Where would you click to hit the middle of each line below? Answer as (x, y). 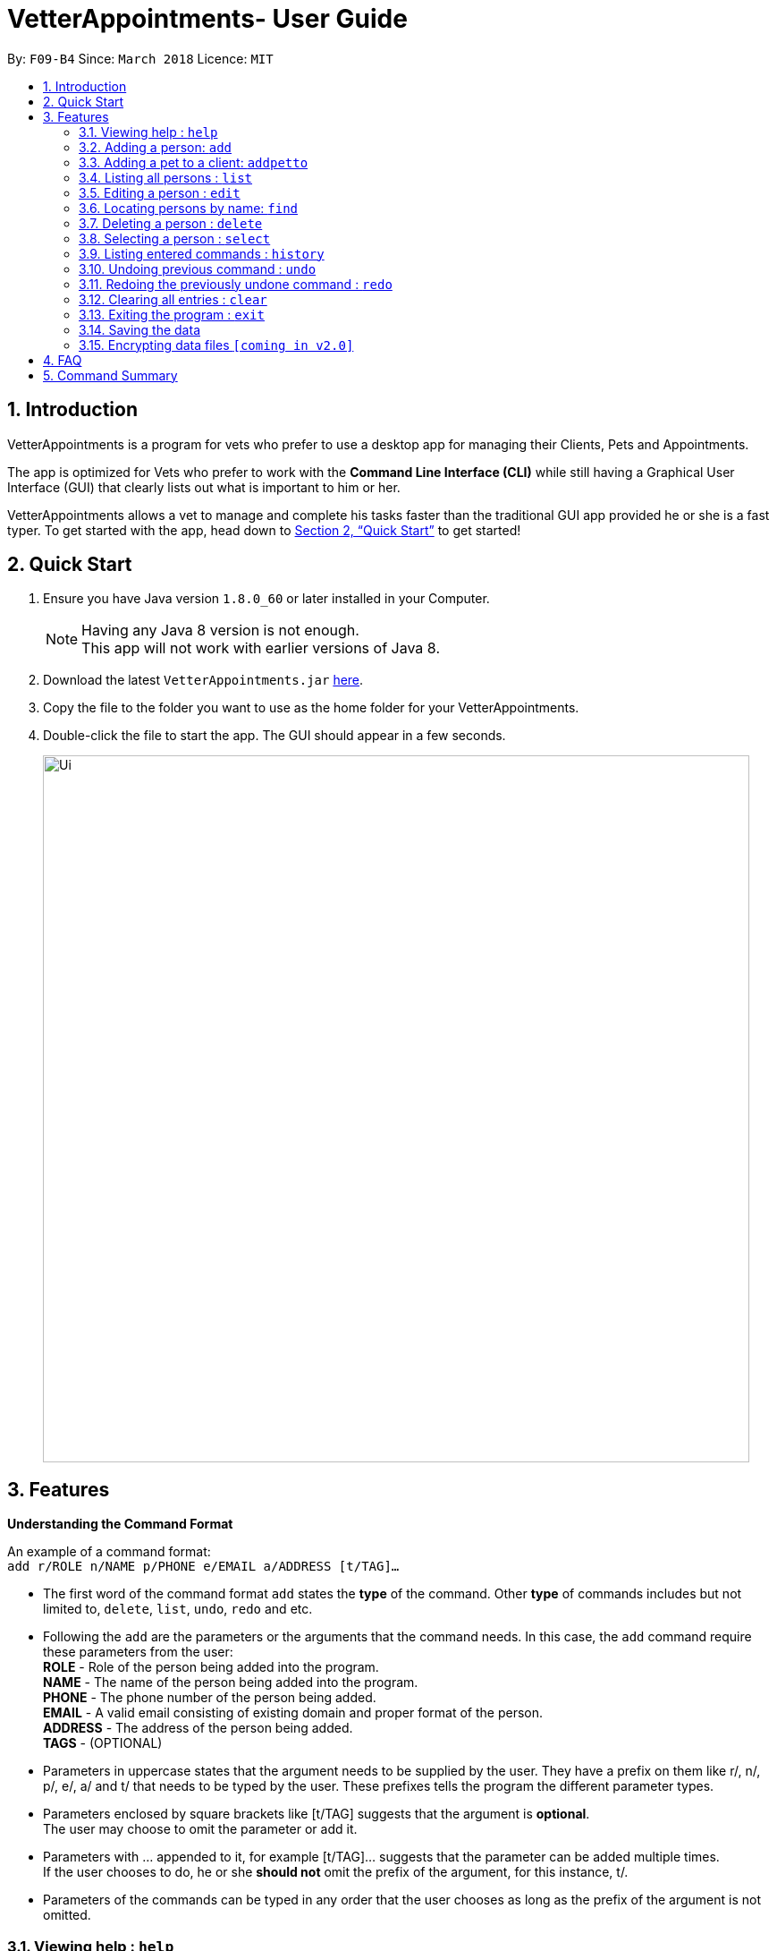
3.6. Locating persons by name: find (189, 208)
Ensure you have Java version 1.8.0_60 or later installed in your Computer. (266, 599)
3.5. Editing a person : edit (160, 192)
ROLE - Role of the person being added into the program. (211, 1667)
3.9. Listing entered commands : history (202, 253)
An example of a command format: (109, 1552)
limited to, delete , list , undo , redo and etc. (178, 1609)
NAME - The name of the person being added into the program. (231, 1683)
